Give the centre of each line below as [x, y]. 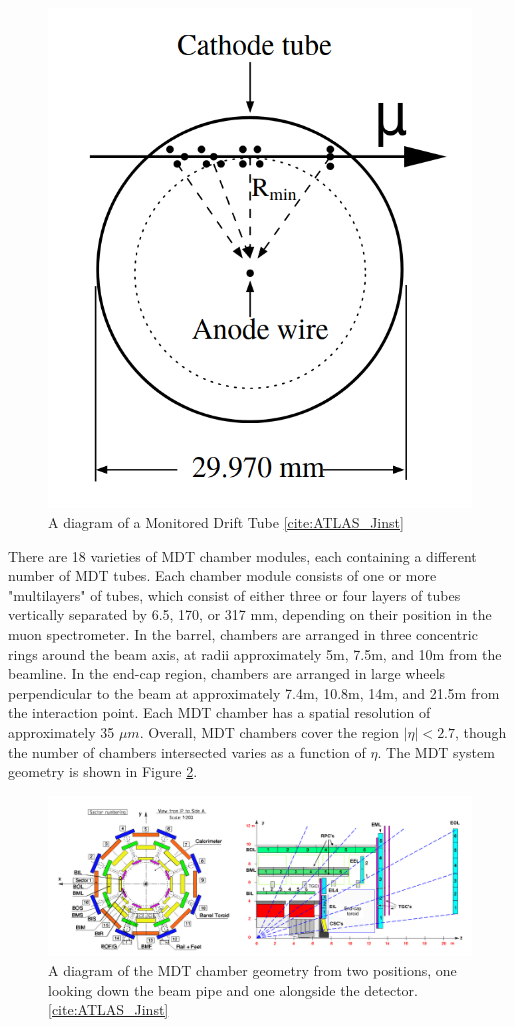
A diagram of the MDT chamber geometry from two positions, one [252, 969]
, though [481, 731]
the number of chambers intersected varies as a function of [187, 751]
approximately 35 [61, 731]
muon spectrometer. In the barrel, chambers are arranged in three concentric [243, 633]
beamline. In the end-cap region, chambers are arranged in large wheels [227, 673]
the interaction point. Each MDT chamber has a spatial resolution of [219, 712]
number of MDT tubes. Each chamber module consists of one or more [222, 575]
